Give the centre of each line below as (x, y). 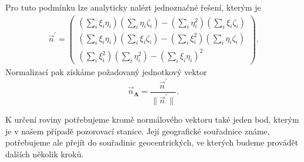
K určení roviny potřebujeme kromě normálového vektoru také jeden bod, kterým (152, 119)
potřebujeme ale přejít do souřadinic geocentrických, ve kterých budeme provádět (152, 142)
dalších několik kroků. (45, 154)
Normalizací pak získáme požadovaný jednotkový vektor (106, 72)
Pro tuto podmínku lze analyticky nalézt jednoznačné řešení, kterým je (133, 7)
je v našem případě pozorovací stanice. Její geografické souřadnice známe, (138, 131)
